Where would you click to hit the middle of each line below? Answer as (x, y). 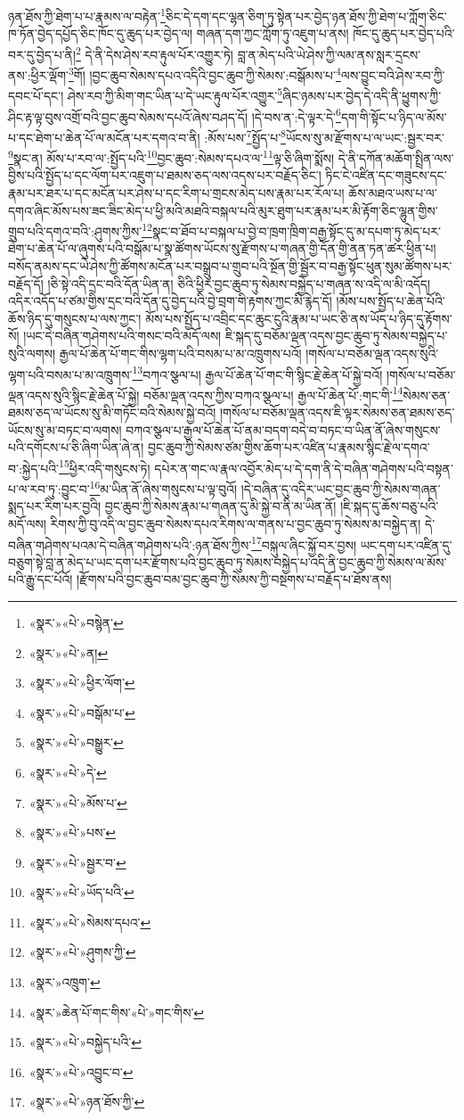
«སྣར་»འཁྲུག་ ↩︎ (65, 982)
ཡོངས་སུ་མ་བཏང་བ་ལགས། (65, 429)
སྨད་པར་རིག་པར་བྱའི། (55, 506)
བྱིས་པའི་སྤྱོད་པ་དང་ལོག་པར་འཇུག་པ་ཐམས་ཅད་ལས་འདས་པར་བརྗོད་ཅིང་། (165, 175)
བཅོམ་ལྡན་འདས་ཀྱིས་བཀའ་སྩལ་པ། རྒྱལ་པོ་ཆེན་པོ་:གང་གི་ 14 (273, 393)
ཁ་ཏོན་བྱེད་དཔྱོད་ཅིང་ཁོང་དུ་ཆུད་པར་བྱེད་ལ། (101, 33)
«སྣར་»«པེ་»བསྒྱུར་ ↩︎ (76, 742)
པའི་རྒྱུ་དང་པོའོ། (41, 579)
